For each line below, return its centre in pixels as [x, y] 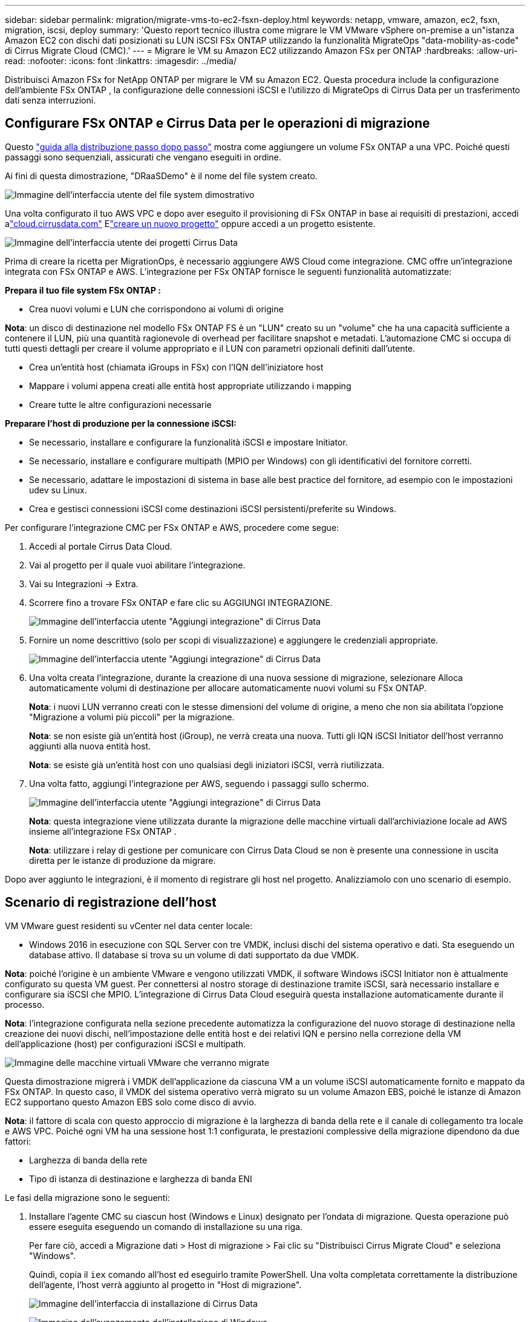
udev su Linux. [58, 490]
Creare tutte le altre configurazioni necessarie [120, 404]
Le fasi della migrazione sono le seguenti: [87, 1197]
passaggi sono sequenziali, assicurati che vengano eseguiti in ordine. [143, 157]
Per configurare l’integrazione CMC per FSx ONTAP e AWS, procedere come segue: [172, 527]
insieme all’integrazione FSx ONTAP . [103, 831]
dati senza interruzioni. [51, 100]
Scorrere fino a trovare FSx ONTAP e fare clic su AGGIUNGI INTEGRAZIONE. [181, 602]
